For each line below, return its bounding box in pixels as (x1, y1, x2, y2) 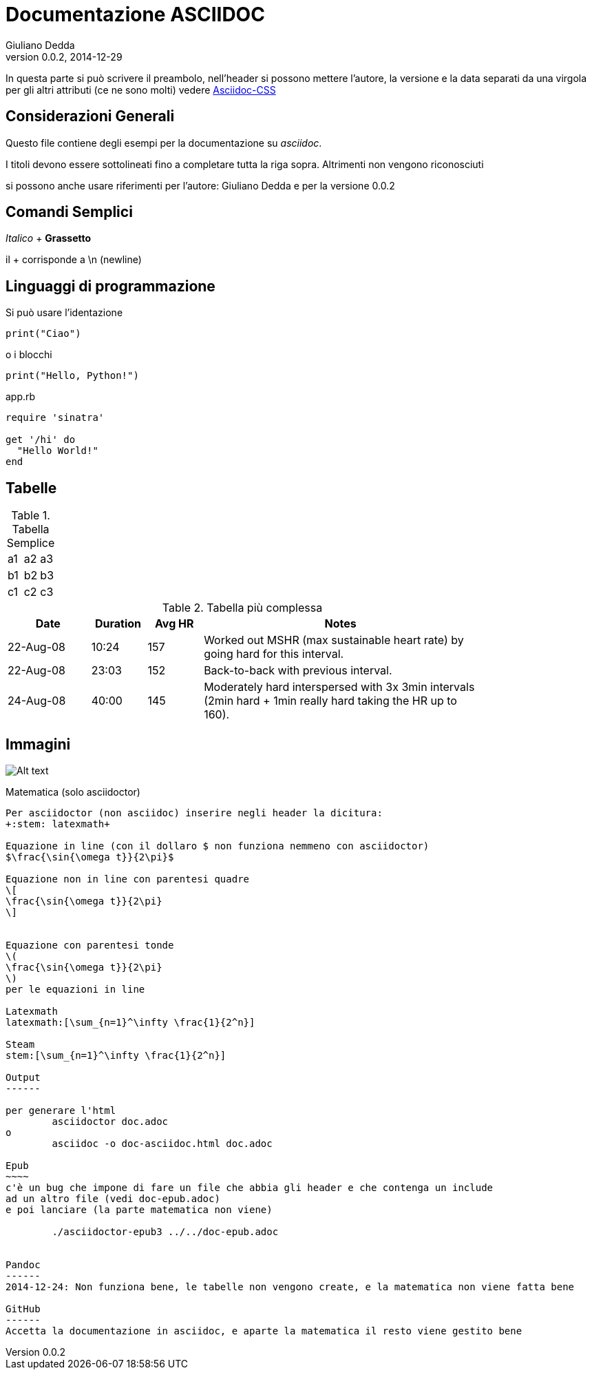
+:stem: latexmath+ (6, 818, 110, 829)
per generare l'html (6, 1104, 116, 1116)
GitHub (6, 1303, 41, 1314)
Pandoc (6, 1259, 41, 1270)
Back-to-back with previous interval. (204, 663, 392, 678)
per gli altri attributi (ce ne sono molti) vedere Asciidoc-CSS (6, 83, 276, 96)
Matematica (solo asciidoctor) (6, 785, 140, 798)
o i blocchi (6, 349, 52, 361)
